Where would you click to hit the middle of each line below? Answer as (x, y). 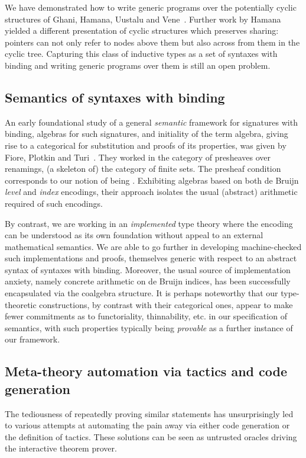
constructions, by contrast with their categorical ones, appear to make (166, 304)
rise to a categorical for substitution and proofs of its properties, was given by (146, 145)
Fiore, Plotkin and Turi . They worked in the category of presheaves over (138, 157)
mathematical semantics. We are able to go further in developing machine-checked (153, 246)
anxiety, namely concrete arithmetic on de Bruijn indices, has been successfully (148, 281)
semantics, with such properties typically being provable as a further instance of (149, 327)
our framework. (32, 339)
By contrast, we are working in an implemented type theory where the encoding (149, 223)
